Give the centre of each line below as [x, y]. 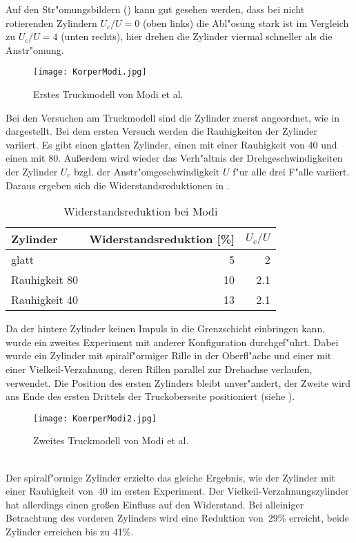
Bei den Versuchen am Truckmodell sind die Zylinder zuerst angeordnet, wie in [173, 117]
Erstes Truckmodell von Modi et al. [108, 94]
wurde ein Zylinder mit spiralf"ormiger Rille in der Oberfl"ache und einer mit [169, 355]
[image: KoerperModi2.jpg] [95, 418]
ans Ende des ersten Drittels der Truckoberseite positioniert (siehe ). [150, 396]
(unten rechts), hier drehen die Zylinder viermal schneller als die [197, 36]
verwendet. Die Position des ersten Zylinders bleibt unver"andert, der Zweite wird [178, 382]
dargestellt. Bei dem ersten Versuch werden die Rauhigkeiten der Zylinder [161, 131]
